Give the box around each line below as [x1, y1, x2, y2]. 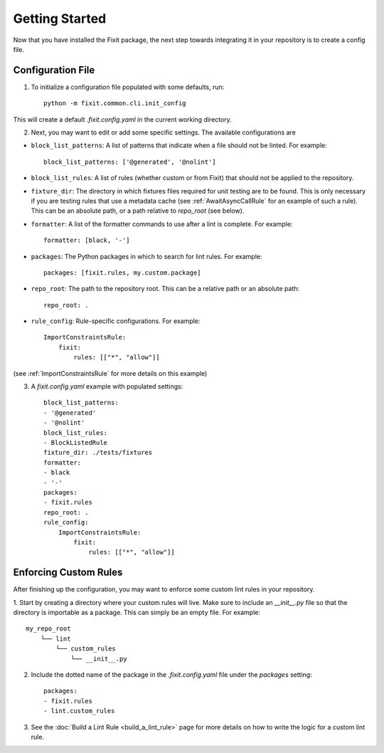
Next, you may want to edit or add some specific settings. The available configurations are [31, 128, 297, 137]
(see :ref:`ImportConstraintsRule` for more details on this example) [13, 369, 208, 377]
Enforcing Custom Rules [13, 567, 123, 579]
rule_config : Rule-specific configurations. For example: [31, 317, 201, 325]
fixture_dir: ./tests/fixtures [43, 448, 153, 457]
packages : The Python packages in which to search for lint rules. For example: [31, 252, 262, 260]
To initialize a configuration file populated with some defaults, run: [31, 83, 225, 91]
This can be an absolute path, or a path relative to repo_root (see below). [31, 206, 245, 215]
